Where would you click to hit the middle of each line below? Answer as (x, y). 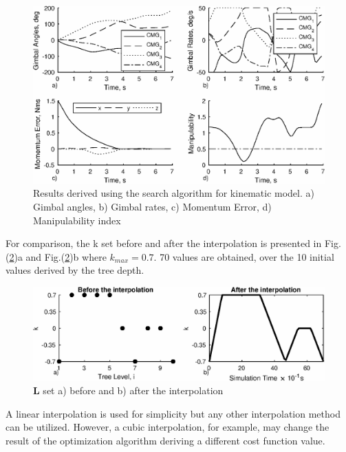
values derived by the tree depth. (75, 270)
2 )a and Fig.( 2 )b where (58, 256)
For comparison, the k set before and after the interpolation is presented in (164, 243)
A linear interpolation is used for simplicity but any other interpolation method (173, 413)
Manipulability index (77, 220)
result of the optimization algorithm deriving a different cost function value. (165, 440)
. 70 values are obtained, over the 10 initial (244, 256)
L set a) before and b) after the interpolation (128, 390)
